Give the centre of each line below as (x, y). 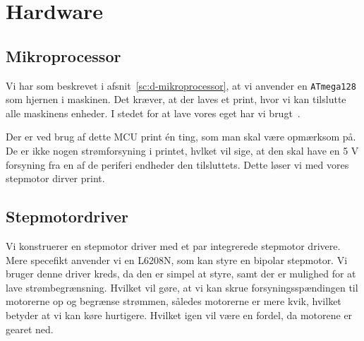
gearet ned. (30, 329)
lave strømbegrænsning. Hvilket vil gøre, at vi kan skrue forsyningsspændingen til (182, 287)
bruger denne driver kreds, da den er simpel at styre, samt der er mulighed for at (181, 274)
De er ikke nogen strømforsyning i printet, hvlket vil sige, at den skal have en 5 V (182, 151)
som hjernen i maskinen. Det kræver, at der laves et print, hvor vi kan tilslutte (176, 99)
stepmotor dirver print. (55, 178)
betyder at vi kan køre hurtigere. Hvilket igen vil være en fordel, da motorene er (179, 315)
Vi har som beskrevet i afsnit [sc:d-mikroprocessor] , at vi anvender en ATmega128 (181, 85)
